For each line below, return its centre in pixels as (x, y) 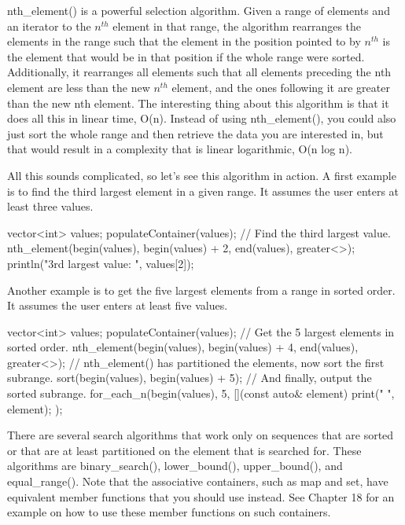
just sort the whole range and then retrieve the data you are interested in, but (195, 133)
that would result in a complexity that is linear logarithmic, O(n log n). (180, 149)
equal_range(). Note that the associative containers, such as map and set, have (198, 481)
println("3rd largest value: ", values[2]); (101, 263)
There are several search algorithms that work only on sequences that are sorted (201, 435)
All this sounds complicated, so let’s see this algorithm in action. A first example (202, 175)
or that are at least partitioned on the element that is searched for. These (184, 450)
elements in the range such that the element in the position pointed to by (184, 41)
